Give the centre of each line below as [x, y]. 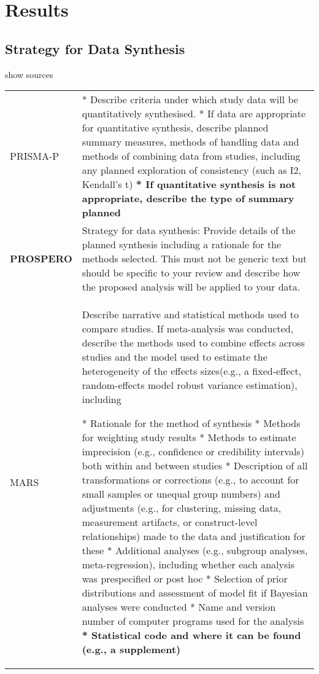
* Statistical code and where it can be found [191, 635]
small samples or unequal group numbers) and [181, 494]
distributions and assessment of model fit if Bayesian [195, 593]
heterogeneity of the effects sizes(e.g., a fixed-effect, [192, 371]
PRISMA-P [35, 156]
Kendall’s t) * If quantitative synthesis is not [189, 184]
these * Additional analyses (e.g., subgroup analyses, [195, 551]
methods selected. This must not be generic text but [194, 259]
